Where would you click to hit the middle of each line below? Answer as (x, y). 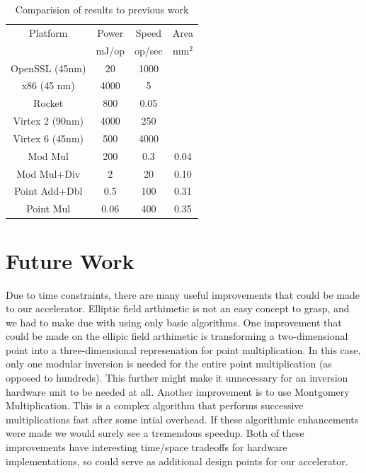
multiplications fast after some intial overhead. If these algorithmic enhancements (182, 419)
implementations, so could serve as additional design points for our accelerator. (177, 461)
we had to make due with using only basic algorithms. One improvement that (174, 322)
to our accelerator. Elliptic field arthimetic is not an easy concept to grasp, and (178, 308)
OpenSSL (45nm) (48, 68)
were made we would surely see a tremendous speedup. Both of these (155, 433)
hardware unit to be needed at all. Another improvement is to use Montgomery (178, 391)
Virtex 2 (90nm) (48, 121)
